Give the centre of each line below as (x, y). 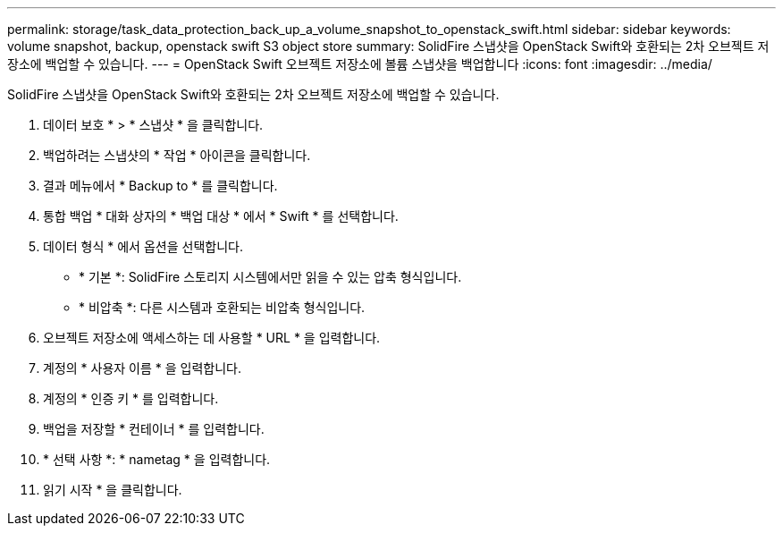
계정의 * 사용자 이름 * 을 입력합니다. (143, 368)
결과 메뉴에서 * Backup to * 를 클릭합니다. (160, 186)
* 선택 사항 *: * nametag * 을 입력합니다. (157, 459)
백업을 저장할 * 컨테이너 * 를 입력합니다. (154, 429)
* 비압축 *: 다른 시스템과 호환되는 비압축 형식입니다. (222, 307)
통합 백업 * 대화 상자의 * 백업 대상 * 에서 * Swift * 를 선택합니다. (221, 216)
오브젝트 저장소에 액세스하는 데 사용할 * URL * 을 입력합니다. (212, 338)
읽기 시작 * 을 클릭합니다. (113, 490)
